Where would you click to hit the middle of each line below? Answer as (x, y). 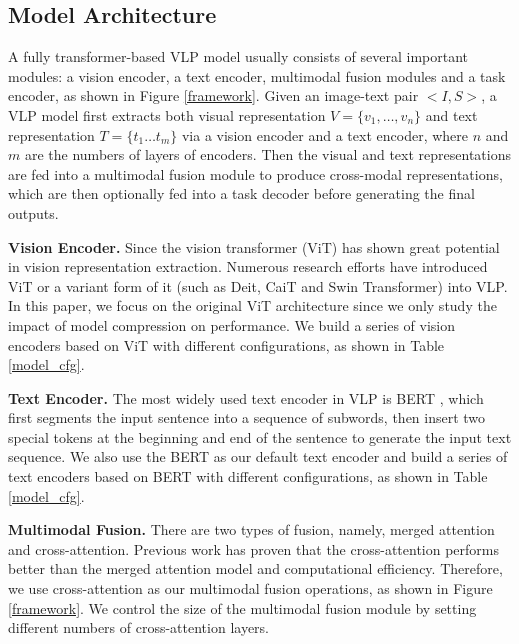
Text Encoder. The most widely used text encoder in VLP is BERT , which (246, 397)
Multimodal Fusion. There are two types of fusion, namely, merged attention (251, 529)
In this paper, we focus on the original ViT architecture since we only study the (252, 305)
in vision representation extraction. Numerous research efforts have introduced (248, 266)
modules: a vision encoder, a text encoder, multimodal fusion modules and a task (257, 75)
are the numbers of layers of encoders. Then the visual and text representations (267, 154)
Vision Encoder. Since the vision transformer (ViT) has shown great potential (254, 246)
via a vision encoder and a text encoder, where (324, 134)
